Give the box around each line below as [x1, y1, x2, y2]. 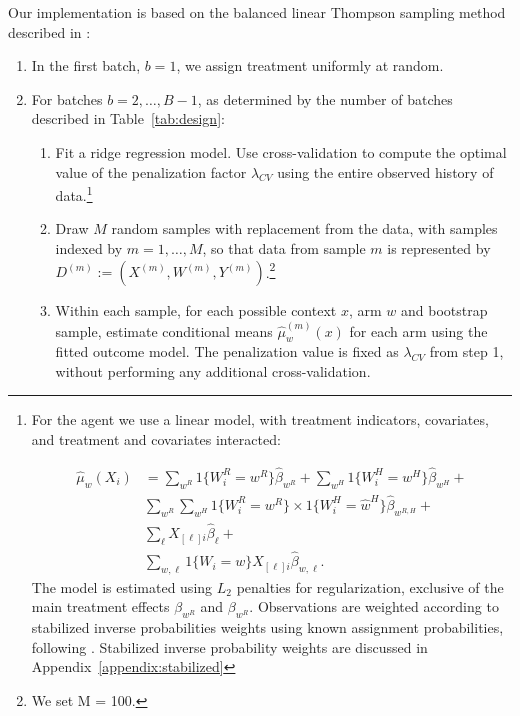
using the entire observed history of [277, 161, 494, 182]
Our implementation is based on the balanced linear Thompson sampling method [8, 2, 506, 22]
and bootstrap [400, 300, 488, 321]
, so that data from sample [202, 238, 366, 258]
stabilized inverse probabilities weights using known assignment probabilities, [31, 617, 504, 638]
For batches [31, 88, 103, 109]
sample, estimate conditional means [55, 320, 273, 341]
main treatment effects [31, 596, 170, 617]
